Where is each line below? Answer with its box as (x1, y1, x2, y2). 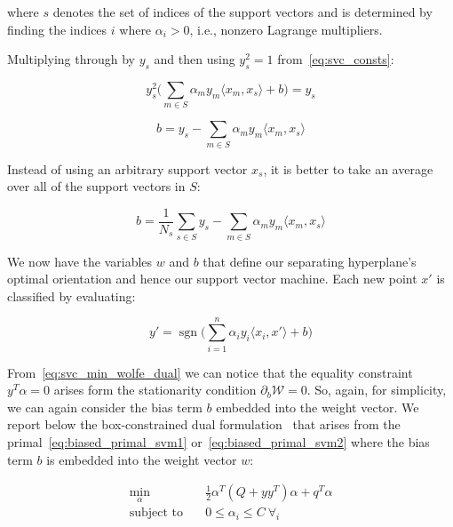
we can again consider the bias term (7, 397, 203, 416)
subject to (129, 507, 183, 520)
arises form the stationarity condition (53, 380, 257, 399)
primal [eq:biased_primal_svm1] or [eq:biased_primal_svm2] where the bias (7, 432, 430, 451)
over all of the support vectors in (7, 177, 186, 196)
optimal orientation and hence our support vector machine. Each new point (7, 269, 417, 288)
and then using (154, 50, 235, 68)
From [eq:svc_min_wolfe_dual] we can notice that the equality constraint (7, 363, 413, 381)
